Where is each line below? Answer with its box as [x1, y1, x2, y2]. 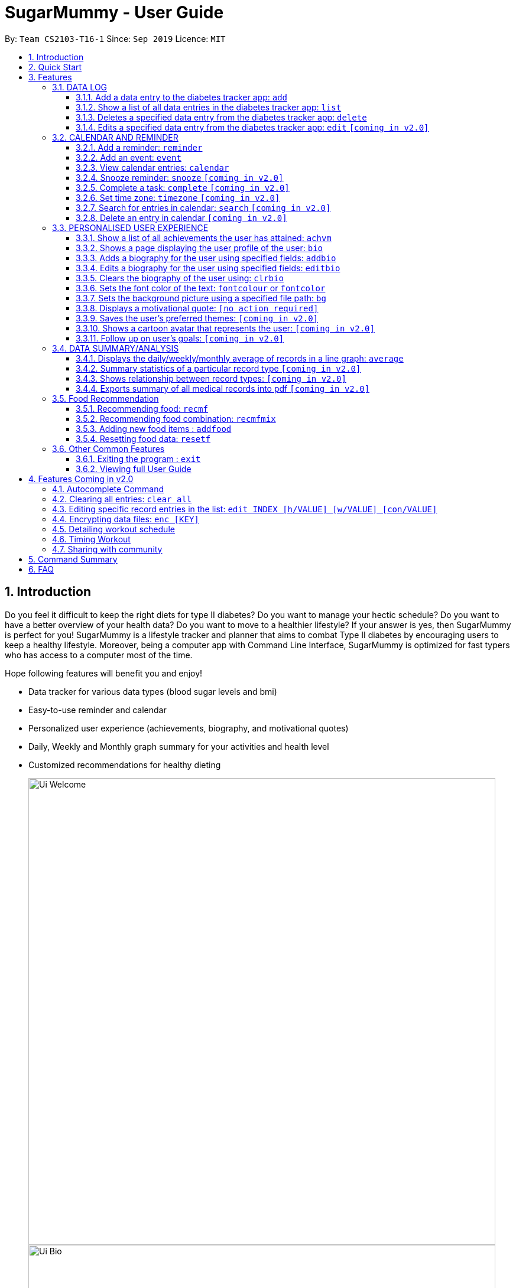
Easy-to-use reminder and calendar [28, 704, 167, 715]
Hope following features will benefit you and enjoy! [5, 668, 203, 678]
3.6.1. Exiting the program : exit [76, 453, 201, 464]
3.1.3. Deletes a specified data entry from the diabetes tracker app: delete [76, 112, 367, 122]
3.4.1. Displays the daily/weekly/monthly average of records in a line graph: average [76, 353, 404, 363]
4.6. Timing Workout [52, 534, 131, 544]
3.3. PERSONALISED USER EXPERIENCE [52, 222, 209, 233]
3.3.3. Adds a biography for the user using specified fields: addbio [76, 252, 336, 263]
